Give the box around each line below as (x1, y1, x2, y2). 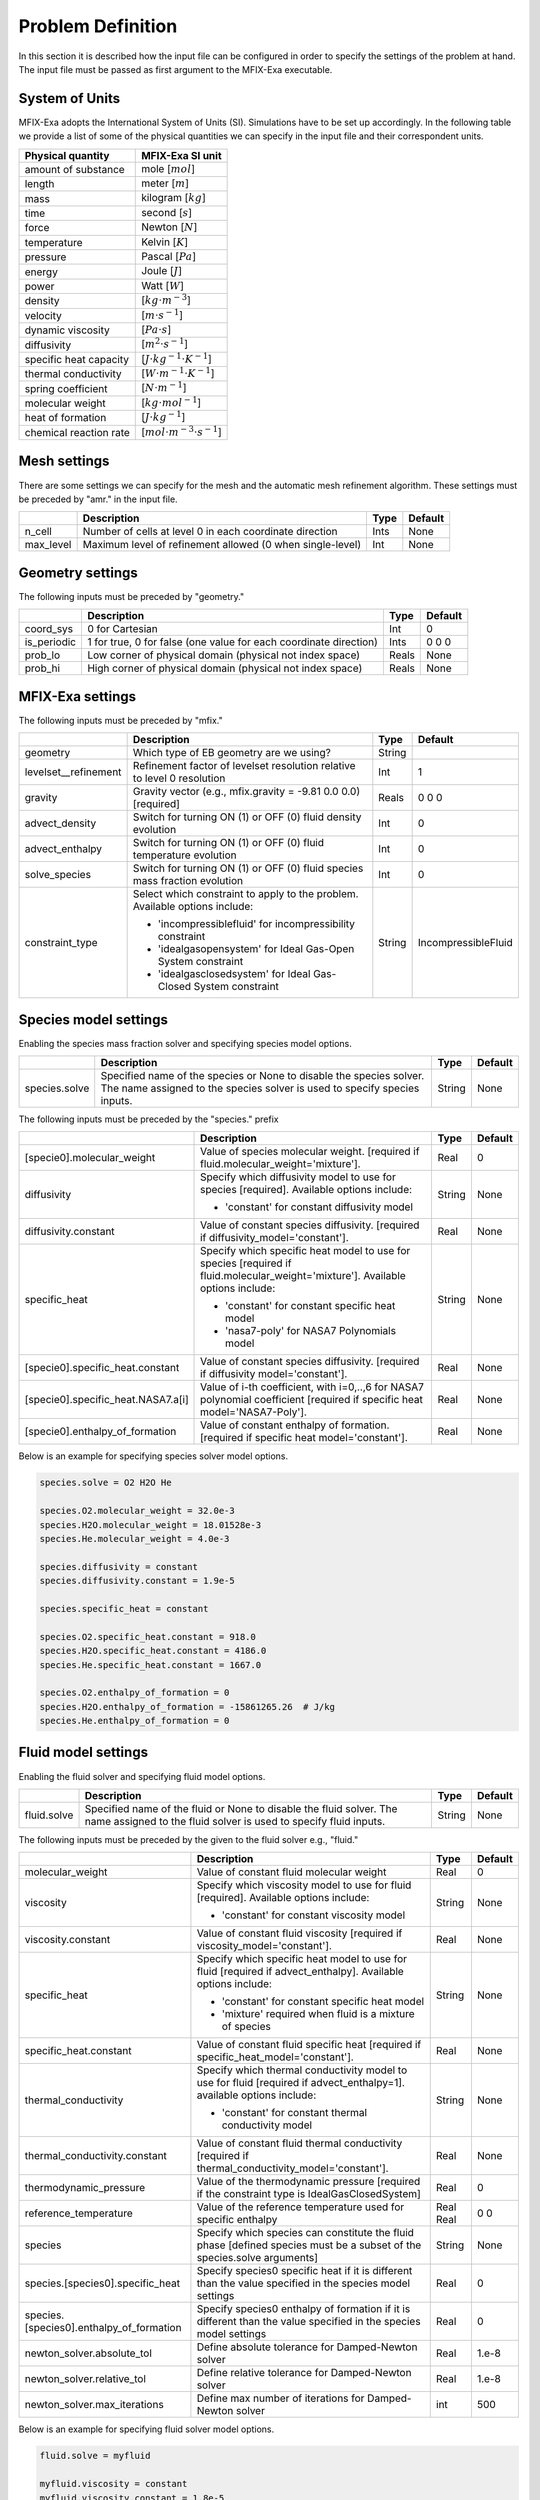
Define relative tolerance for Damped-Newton (196, 2366, 412, 2380)
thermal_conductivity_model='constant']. (196, 2161, 389, 2175)
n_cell (24, 525, 52, 539)
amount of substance (24, 162, 125, 176)
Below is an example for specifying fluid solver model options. (18, 2423, 275, 2435)
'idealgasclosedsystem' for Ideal (157, 967, 311, 981)
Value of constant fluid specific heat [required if (196, 2038, 422, 2052)
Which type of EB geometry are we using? (132, 746, 332, 760)
